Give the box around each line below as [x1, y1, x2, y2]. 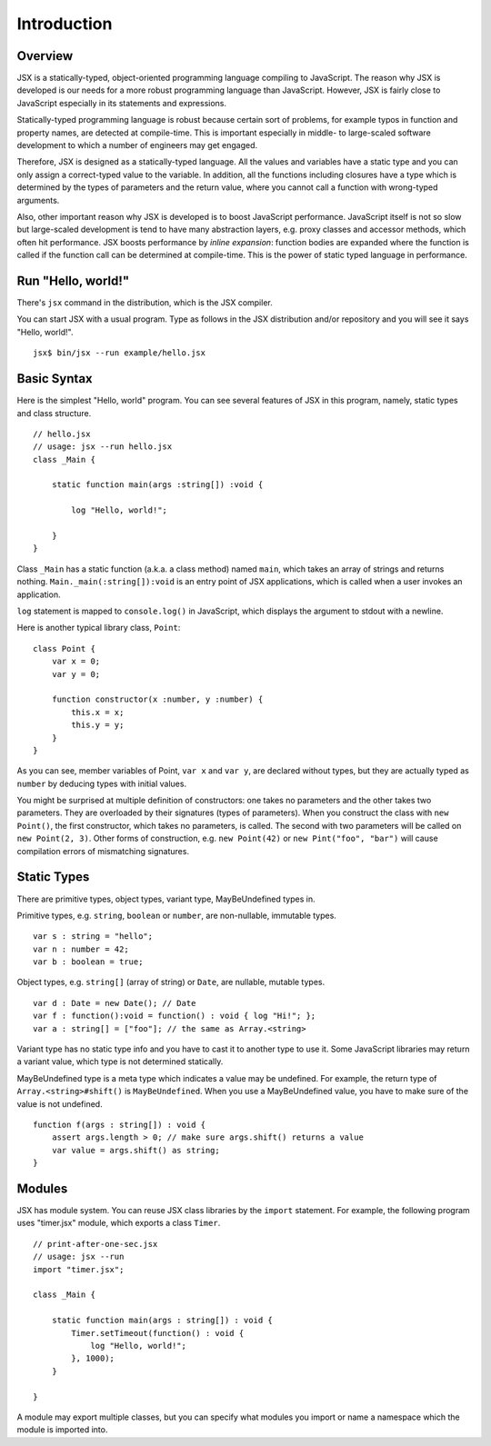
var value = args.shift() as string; [51, 1145, 220, 1155]
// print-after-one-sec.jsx [33, 1239, 158, 1249]
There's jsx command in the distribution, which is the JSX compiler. [16, 297, 273, 308]
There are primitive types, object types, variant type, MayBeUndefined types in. [16, 893, 316, 904]
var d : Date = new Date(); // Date [33, 998, 196, 1008]
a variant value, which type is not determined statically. [16, 1056, 224, 1067]
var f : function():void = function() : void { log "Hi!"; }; [33, 1011, 316, 1022]
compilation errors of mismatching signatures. [16, 845, 190, 856]
